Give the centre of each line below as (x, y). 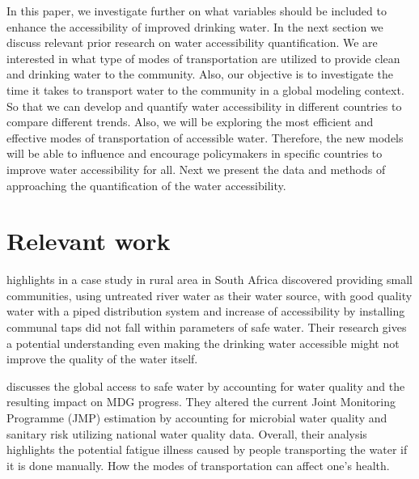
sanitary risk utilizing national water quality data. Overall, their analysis (187, 433)
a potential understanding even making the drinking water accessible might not (203, 343)
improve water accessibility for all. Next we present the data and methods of (196, 169)
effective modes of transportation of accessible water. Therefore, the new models (205, 137)
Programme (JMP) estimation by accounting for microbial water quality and (197, 418)
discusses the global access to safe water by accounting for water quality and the (206, 386)
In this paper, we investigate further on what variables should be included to (197, 11)
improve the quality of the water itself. (102, 359)
